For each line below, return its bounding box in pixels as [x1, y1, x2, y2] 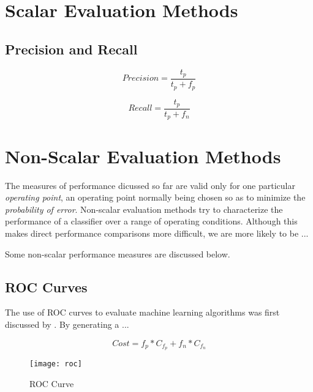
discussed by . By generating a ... [5, 317, 129, 330]
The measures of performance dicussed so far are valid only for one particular [5, 179, 295, 191]
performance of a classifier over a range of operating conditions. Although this [5, 215, 298, 227]
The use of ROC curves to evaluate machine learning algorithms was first [5, 306, 280, 319]
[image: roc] [29, 360, 82, 369]
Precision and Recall [5, 39, 138, 58]
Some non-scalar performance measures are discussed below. [5, 247, 230, 260]
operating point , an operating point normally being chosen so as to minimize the [5, 191, 306, 204]
